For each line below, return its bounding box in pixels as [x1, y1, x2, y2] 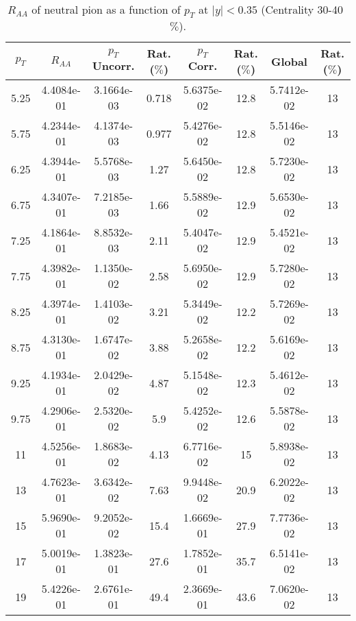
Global [270, 53, 307, 69]
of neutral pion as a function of [31, 1, 181, 17]
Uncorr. [92, 58, 135, 74]
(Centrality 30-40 [261, 1, 343, 17]
